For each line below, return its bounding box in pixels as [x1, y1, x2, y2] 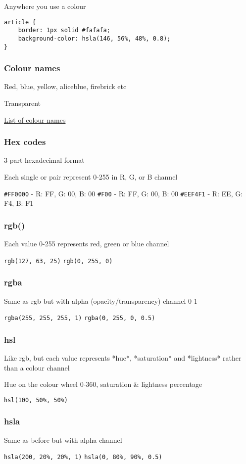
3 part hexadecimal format [4, 155, 85, 165]
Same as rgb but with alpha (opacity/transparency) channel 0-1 [4, 295, 197, 306]
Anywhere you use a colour [4, 1, 86, 11]
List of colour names [4, 114, 66, 125]
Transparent [4, 98, 41, 108]
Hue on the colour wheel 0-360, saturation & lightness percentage [4, 379, 202, 389]
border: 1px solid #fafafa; [18, 27, 110, 34]
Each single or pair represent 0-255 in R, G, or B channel [4, 172, 178, 182]
